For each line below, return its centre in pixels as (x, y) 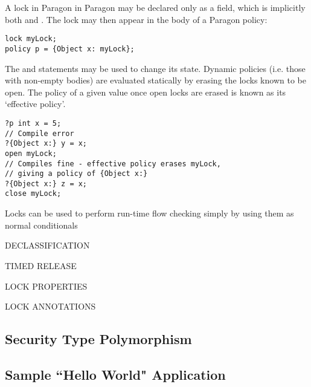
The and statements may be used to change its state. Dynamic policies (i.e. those (155, 68)
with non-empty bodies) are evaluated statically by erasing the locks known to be (155, 80)
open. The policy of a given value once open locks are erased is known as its (146, 92)
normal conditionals (41, 225)
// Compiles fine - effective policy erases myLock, (113, 164)
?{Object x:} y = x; (46, 144)
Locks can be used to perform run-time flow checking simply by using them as (149, 213)
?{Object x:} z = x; (46, 184)
